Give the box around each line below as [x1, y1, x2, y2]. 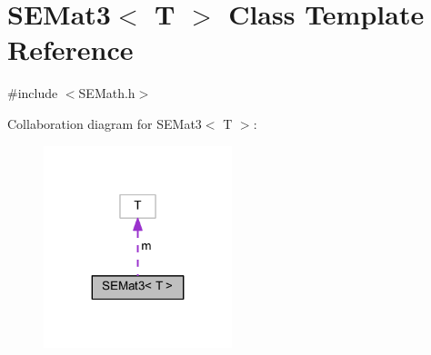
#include [7, 84, 58, 103]
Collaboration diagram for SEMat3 [7, 113, 202, 133]
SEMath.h [78, 84, 135, 103]
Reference [7, 31, 134, 68]
